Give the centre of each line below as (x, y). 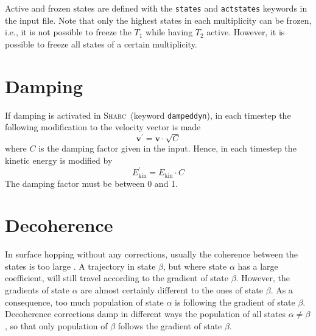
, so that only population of (56, 325)
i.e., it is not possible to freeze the (68, 32)
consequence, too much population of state (84, 302)
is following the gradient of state (235, 302)
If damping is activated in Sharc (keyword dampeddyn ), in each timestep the (148, 115)
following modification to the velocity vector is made (103, 127)
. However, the (263, 278)
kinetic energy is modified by (59, 160)
